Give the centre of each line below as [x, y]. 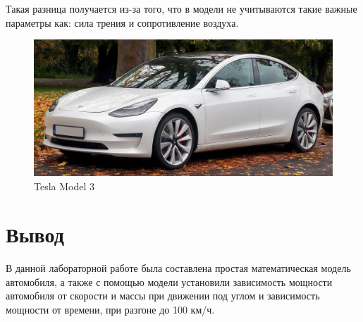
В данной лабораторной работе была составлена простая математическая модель [178, 268]
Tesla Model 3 [64, 186]
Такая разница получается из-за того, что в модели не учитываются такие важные [181, 8]
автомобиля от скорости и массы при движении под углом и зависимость [163, 296]
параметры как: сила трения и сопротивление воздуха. [122, 22]
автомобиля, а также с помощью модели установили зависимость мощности [169, 281]
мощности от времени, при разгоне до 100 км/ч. [110, 310]
